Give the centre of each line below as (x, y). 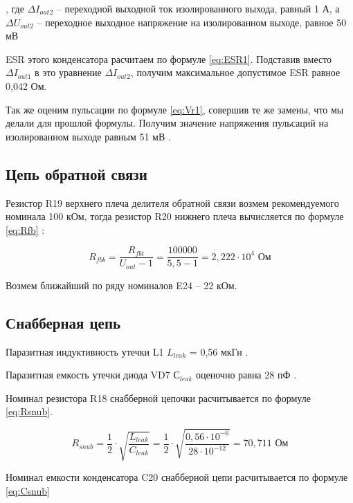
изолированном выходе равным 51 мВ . (88, 136)
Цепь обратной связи (76, 173)
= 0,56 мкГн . (219, 351)
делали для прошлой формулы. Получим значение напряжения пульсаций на (167, 123)
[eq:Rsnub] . (29, 411)
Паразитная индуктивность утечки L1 (85, 351)
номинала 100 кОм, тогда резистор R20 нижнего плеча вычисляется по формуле (175, 216)
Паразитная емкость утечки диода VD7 (88, 375)
